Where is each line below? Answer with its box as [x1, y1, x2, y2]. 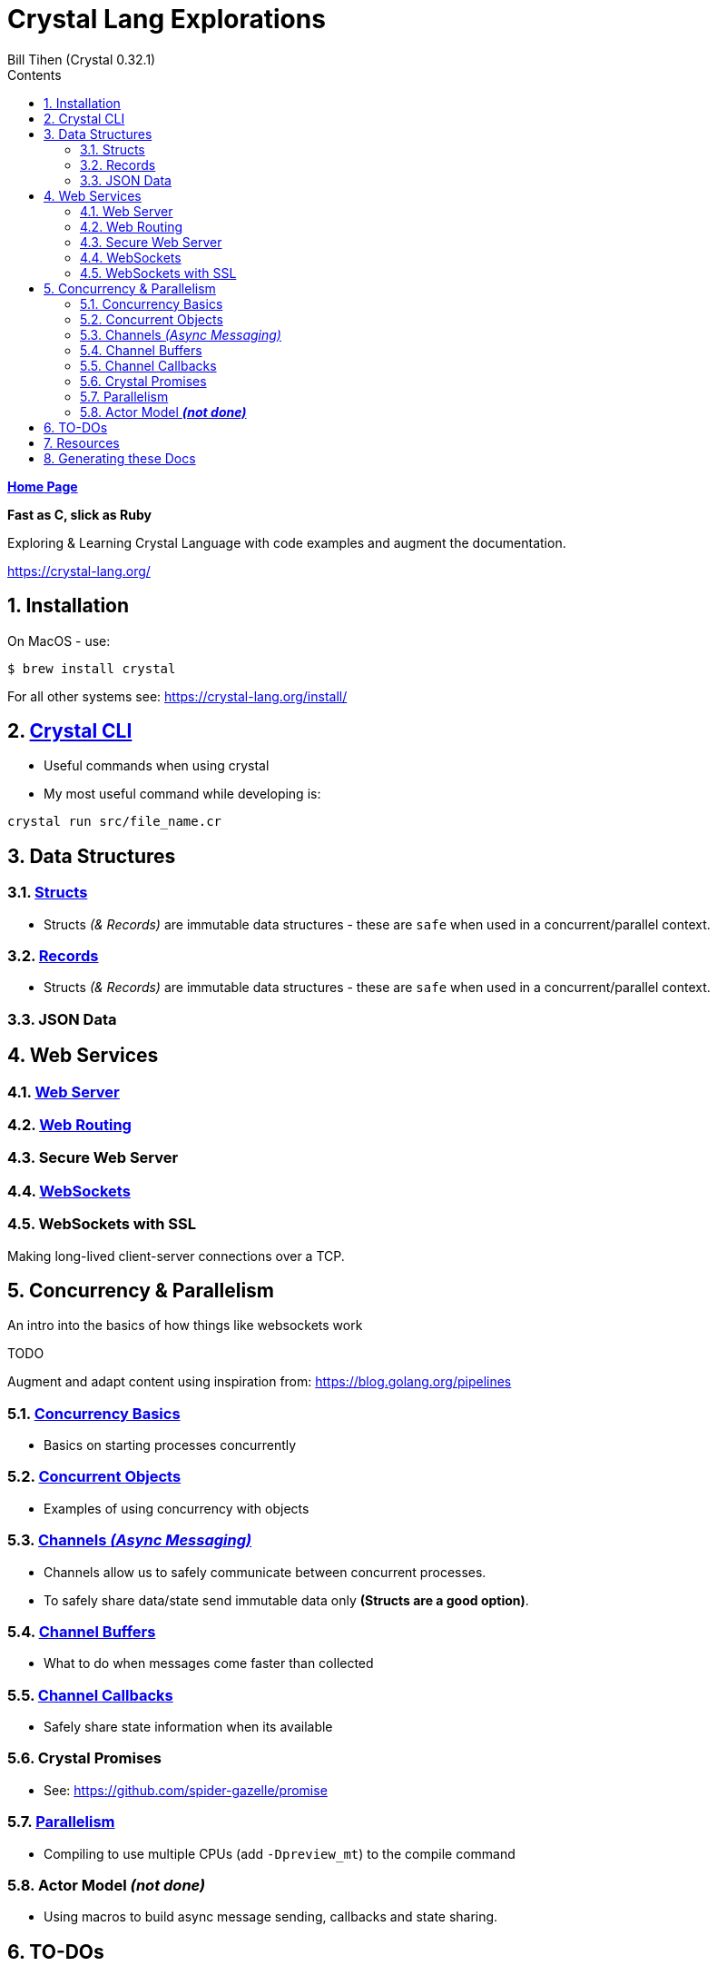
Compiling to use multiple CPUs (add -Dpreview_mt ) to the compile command [44, 1845, 516, 1862]
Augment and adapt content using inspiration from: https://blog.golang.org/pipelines [7, 1374, 512, 1390]
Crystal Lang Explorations [7, 4, 326, 35]
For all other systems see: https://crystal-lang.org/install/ [7, 688, 348, 704]
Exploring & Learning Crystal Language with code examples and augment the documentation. [7, 534, 566, 551]
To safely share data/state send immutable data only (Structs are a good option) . [44, 1592, 529, 1608]
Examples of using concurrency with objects [44, 1500, 309, 1516]
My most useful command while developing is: [44, 786, 321, 802]
